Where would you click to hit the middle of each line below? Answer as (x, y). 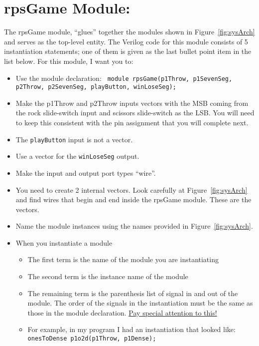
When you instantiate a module (64, 242)
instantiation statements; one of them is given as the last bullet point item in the (128, 51)
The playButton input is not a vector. (74, 139)
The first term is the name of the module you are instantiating (123, 259)
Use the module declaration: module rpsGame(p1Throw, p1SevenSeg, (124, 78)
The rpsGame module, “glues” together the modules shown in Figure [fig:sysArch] (129, 32)
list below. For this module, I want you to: (69, 61)
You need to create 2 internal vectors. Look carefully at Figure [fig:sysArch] (131, 189)
